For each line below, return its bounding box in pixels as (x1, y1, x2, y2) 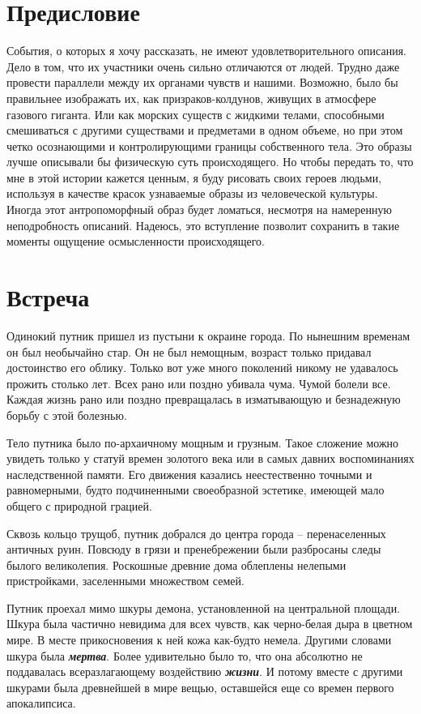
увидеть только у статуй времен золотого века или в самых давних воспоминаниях (6, 450, 415, 467)
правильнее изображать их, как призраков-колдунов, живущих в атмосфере (6, 89, 376, 106)
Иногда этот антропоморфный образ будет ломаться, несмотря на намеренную (6, 201, 392, 218)
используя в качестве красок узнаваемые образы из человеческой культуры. (6, 185, 378, 202)
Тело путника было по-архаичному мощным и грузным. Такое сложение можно (6, 434, 399, 451)
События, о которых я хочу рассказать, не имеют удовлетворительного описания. (6, 42, 406, 59)
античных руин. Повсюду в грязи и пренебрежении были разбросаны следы (6, 541, 381, 558)
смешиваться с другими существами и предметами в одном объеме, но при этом (6, 122, 403, 139)
